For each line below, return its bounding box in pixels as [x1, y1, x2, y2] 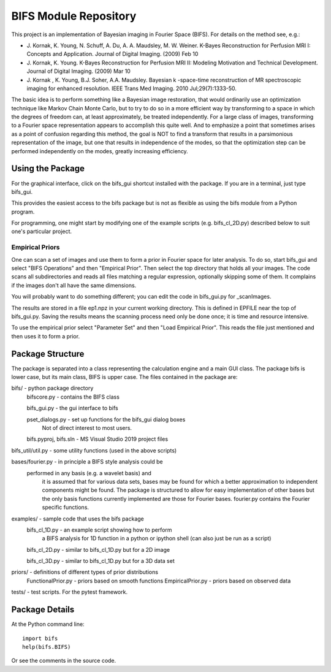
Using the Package [11, 163, 85, 174]
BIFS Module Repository [11, 9, 137, 23]
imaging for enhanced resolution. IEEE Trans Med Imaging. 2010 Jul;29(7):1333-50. [26, 85, 237, 92]
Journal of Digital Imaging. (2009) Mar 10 [26, 67, 131, 75]
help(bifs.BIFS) [22, 643, 71, 650]
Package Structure [11, 348, 85, 359]
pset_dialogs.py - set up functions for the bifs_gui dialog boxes [26, 416, 186, 423]
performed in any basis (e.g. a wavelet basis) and [26, 469, 151, 476]
